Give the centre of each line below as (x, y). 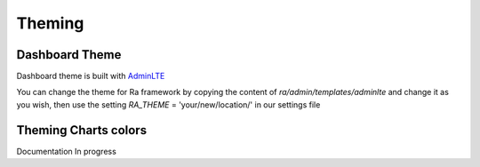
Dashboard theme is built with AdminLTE (91, 76)
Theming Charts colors (81, 130)
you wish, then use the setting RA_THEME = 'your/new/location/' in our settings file (168, 104)
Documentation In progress (67, 151)
